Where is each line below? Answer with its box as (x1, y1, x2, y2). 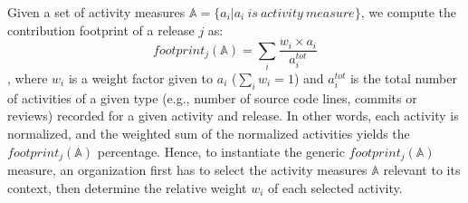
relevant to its (383, 160, 461, 179)
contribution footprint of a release (7, 20, 195, 39)
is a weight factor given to (68, 68, 214, 87)
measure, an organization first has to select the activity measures (7, 160, 368, 179)
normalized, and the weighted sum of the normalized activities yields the (7, 123, 410, 142)
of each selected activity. (268, 178, 403, 197)
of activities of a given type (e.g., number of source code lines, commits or (7, 88, 417, 107)
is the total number (349, 68, 457, 87)
